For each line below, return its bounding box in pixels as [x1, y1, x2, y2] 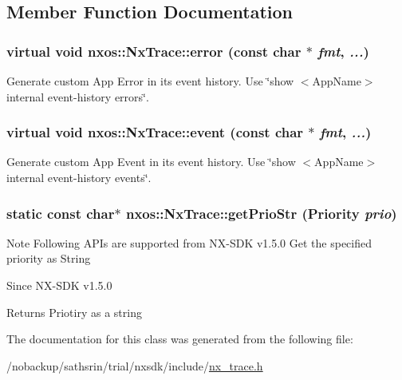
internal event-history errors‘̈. [6, 88, 149, 105]
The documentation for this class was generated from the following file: [6, 331, 353, 347]
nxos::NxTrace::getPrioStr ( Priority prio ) [125, 203, 397, 223]
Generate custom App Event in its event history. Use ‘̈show [6, 153, 296, 170]
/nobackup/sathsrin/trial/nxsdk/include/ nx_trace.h [6, 357, 263, 374]
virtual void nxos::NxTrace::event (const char [6, 122, 304, 142]
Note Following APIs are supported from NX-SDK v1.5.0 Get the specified [6, 234, 372, 251]
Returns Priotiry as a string [6, 303, 142, 320]
